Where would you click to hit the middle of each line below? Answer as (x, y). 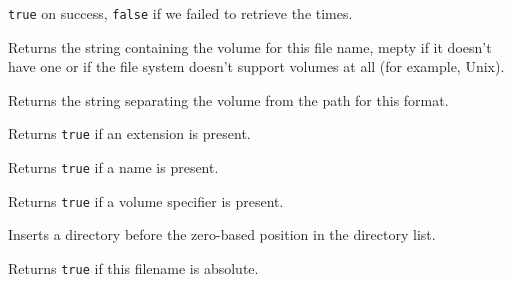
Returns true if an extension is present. (129, 133)
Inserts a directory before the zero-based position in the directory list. (222, 234)
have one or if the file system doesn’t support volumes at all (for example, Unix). (256, 66)
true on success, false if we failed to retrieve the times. (180, 13)
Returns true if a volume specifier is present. (146, 200)
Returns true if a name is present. (113, 167)
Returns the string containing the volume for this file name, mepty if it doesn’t (250, 46)
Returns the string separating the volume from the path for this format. (228, 99)
